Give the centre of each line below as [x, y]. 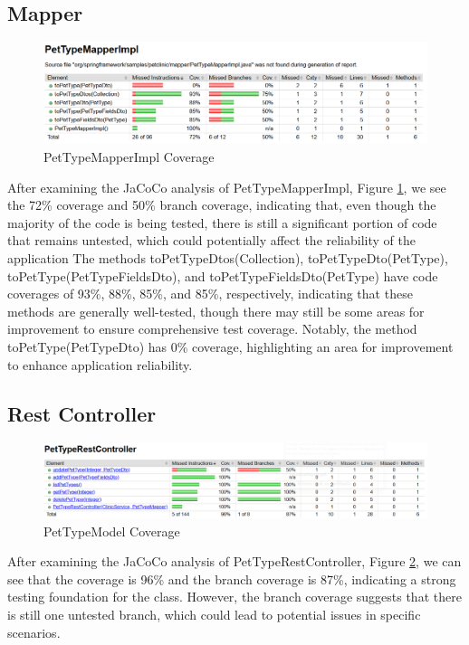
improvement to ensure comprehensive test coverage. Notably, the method [212, 329]
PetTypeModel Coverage [112, 531]
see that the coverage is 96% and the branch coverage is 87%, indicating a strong [232, 579]
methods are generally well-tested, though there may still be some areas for [216, 311]
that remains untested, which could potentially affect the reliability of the [211, 240]
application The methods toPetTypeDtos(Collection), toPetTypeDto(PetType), [228, 257]
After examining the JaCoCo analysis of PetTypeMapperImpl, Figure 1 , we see [227, 187]
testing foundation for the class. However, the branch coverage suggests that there [234, 597]
